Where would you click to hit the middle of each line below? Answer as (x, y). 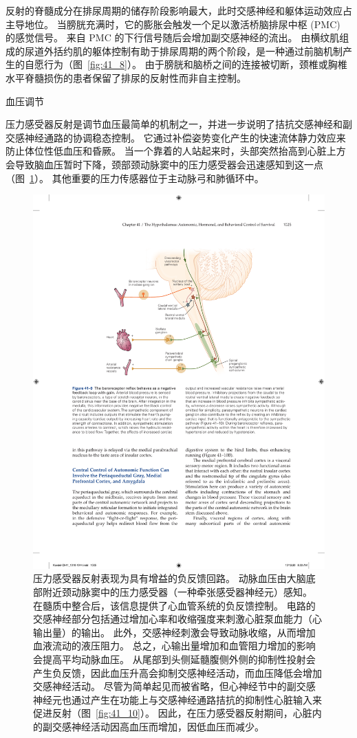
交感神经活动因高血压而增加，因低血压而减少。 (158, 726)
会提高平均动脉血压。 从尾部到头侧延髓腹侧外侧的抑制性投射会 (174, 659)
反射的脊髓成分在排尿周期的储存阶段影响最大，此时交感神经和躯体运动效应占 (179, 10)
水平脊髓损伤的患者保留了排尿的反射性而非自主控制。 (126, 77)
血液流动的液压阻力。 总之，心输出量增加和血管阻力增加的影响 (174, 646)
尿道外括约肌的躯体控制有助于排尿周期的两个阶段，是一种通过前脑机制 (183, 51)
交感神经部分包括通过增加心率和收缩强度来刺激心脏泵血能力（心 (177, 619)
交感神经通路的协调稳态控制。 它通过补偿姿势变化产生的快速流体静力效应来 (176, 137)
